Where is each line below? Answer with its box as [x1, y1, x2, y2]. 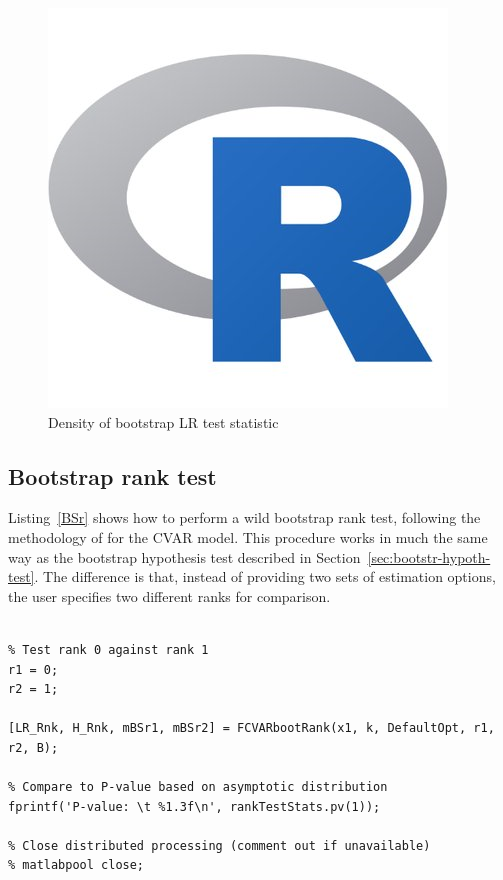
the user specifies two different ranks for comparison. [8, 585, 331, 606]
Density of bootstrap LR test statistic [48, 411, 279, 432]
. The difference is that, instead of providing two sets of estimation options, [34, 566, 496, 587]
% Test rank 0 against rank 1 [8, 642, 209, 657]
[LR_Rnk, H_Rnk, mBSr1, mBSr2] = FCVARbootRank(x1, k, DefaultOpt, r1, [8, 721, 495, 736]
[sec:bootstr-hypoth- [367, 546, 491, 567]
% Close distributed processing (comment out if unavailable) [8, 838, 431, 853]
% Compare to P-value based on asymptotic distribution [8, 780, 388, 795]
